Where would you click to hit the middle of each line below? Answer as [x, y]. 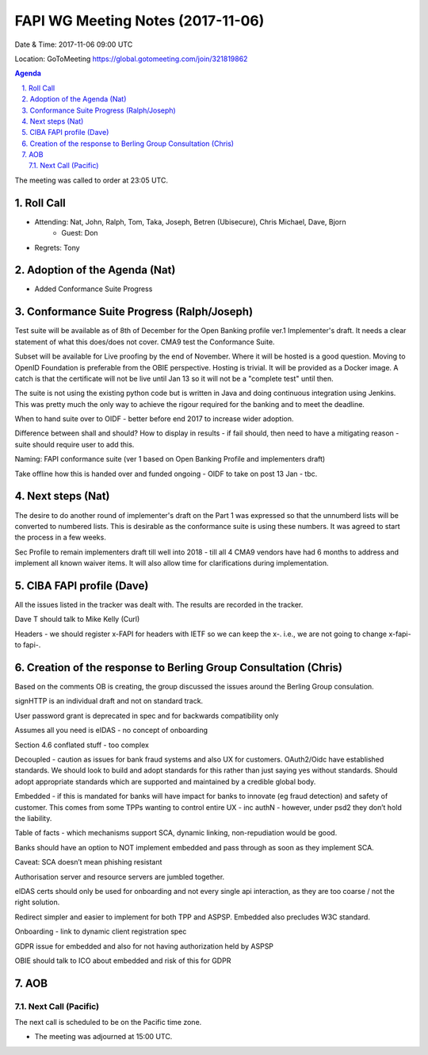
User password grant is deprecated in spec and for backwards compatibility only [147, 715]
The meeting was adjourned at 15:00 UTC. [103, 1037]
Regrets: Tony [57, 247]
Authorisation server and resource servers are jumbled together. [120, 877]
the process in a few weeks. [60, 537]
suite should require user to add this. [75, 444]
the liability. [33, 818]
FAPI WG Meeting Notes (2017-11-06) [139, 21]
